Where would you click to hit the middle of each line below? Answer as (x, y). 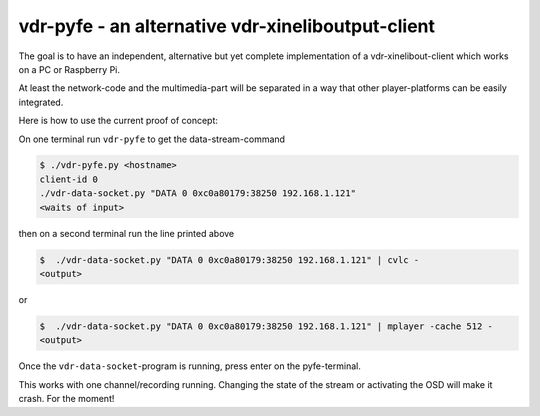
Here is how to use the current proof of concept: (118, 121)
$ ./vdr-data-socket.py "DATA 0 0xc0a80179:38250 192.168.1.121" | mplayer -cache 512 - (266, 326)
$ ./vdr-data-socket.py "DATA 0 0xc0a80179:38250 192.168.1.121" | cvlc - (229, 259)
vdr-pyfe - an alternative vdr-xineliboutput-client (226, 26)
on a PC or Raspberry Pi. (69, 69)
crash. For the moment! (66, 399)
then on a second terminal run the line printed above (126, 233)
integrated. (41, 102)
